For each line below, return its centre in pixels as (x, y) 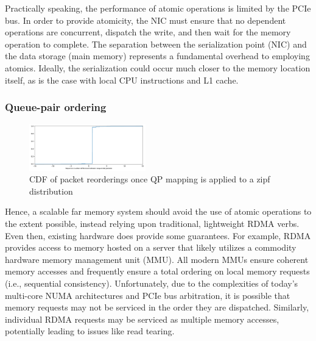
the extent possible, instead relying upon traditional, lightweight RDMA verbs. (152, 223)
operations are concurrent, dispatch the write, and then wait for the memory (148, 32)
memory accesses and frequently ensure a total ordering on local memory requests (157, 271)
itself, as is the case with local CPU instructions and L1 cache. (122, 80)
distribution (51, 191)
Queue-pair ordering (56, 107)
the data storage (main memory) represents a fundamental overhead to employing (157, 56)
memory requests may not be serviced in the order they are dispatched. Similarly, (157, 307)
